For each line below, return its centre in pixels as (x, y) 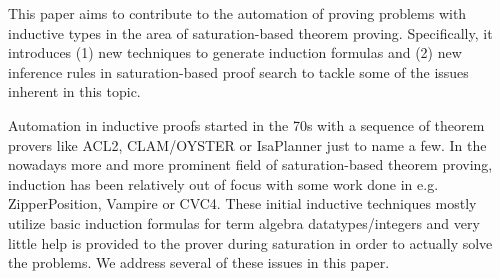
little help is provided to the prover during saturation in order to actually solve (250, 242)
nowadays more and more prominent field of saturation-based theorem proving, (250, 164)
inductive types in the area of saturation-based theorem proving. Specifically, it (250, 32)
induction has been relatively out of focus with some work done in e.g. (223, 183)
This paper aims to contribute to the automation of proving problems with (237, 13)
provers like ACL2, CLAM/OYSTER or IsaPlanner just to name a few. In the (247, 144)
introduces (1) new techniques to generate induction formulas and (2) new (235, 52)
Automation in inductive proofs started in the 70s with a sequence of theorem (246, 124)
